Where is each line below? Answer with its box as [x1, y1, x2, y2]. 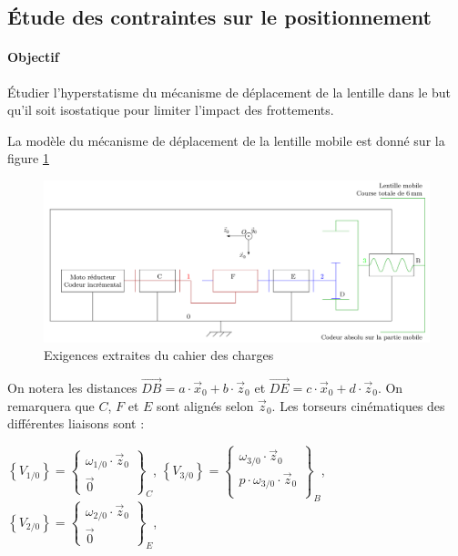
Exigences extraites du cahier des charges [44, 345, 274, 365]
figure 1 [7, 149, 49, 168]
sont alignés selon [157, 396, 254, 415]
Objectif [7, 47, 59, 67]
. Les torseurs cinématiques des [271, 396, 445, 415]
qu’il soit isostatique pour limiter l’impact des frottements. [7, 100, 334, 119]
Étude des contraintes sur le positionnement [7, 3, 432, 31]
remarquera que [7, 396, 95, 415]
